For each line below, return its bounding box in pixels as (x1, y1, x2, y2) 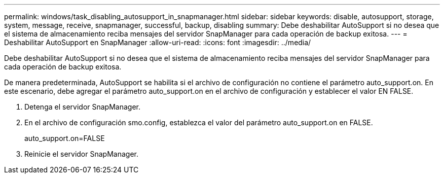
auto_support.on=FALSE (24, 134, 105, 143)
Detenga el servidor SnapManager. (24, 102, 140, 111)
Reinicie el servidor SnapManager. (24, 150, 138, 158)
